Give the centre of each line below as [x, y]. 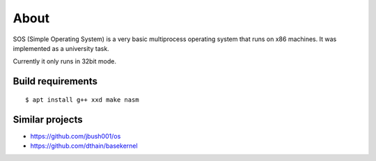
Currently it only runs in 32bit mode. [64, 61]
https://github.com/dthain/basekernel [84, 146]
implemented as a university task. [61, 48]
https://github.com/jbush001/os [76, 136]
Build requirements [55, 81]
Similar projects [48, 120]
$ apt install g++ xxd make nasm [82, 100]
